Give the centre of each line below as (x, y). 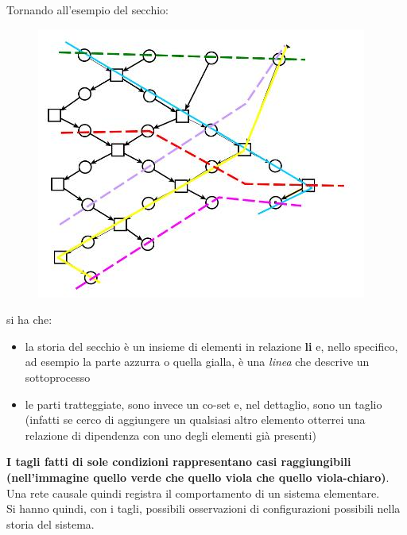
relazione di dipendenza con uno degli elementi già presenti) (171, 435)
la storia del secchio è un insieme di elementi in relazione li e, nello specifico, (211, 346)
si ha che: (29, 319)
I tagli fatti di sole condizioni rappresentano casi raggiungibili (179, 462)
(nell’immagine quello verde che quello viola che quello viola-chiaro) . (198, 477)
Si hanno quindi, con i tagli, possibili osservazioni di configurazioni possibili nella (203, 508)
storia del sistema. (50, 523)
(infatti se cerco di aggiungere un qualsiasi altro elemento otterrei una (195, 420)
